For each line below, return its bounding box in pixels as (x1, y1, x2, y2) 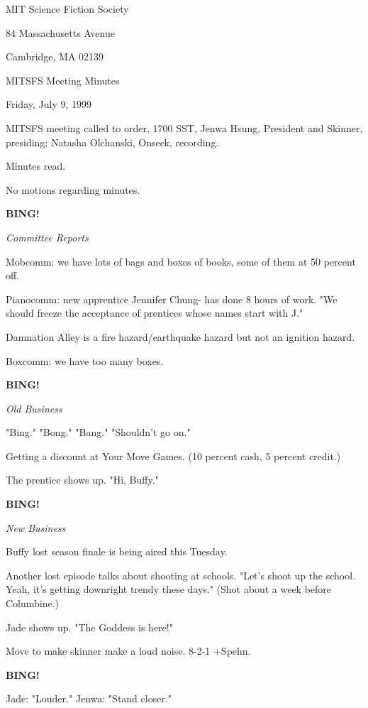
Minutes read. (6, 158, 66, 173)
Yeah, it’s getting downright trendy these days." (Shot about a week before (6, 582, 332, 597)
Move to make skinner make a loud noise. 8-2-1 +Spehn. (6, 643, 251, 658)
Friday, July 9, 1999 (6, 97, 92, 111)
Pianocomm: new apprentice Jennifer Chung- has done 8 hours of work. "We (6, 291, 338, 306)
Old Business (6, 401, 62, 415)
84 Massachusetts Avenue (6, 25, 115, 40)
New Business (6, 520, 66, 535)
